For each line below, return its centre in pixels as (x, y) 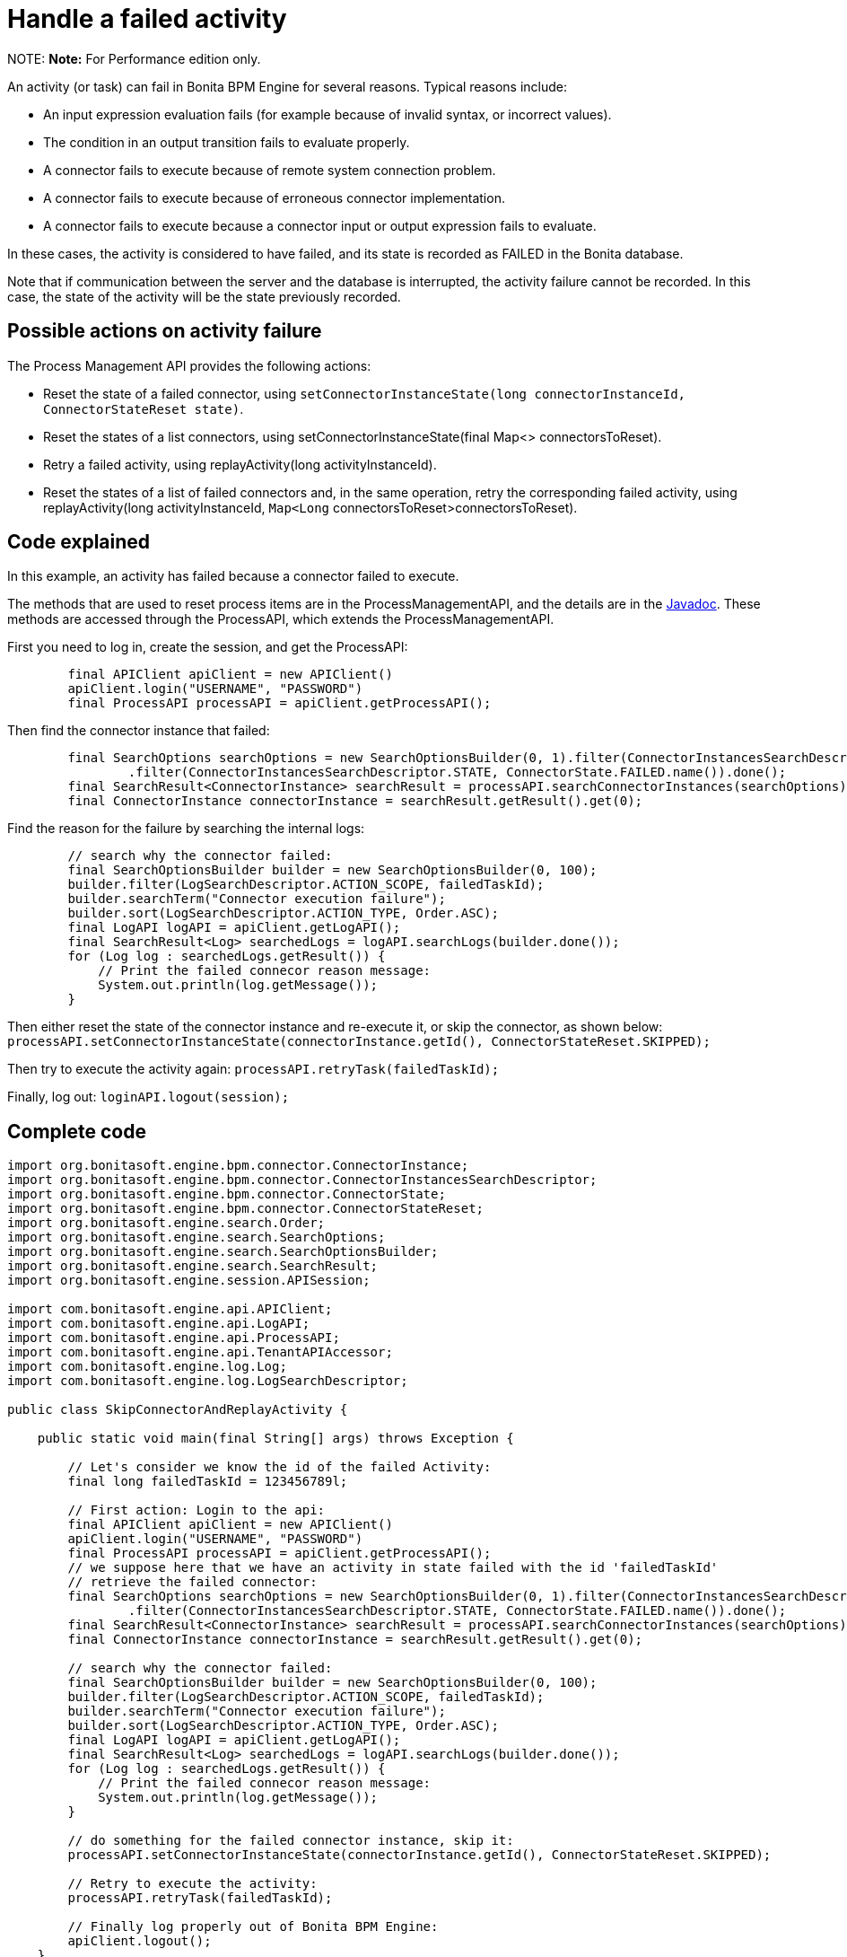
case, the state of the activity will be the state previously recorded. (204, 296)
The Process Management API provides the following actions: (189, 365)
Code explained (79, 542)
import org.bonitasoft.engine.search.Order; (166, 1223)
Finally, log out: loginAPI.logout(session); (148, 1097)
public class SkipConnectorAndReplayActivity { (178, 1410)
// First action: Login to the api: (196, 1510)
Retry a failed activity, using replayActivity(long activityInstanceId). (240, 464)
